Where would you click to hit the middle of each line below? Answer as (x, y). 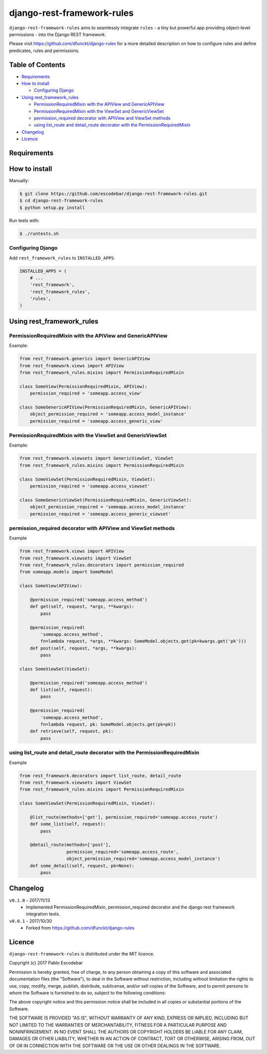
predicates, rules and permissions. (44, 50)
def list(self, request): (61, 690)
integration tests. (43, 914)
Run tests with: (24, 220)
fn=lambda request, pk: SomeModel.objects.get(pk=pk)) (108, 725)
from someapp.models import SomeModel (67, 572)
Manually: (19, 181)
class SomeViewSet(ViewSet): (55, 669)
